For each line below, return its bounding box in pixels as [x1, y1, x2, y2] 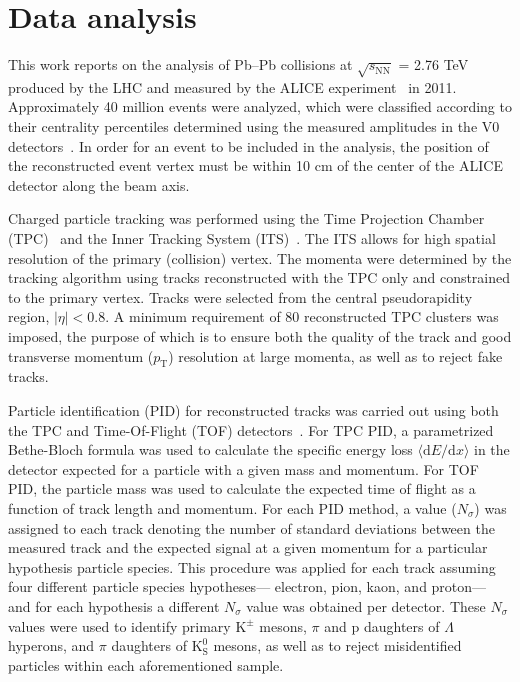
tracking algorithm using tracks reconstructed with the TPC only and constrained [8, 267, 511, 288]
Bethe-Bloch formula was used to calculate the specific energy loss [8, 439, 413, 460]
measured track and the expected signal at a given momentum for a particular [8, 537, 488, 558]
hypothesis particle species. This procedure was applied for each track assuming [8, 556, 496, 577]
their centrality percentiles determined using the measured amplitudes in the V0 [8, 116, 500, 137]
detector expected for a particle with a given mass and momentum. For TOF [8, 458, 479, 479]
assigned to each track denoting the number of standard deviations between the [8, 517, 495, 538]
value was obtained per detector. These [246, 595, 486, 616]
